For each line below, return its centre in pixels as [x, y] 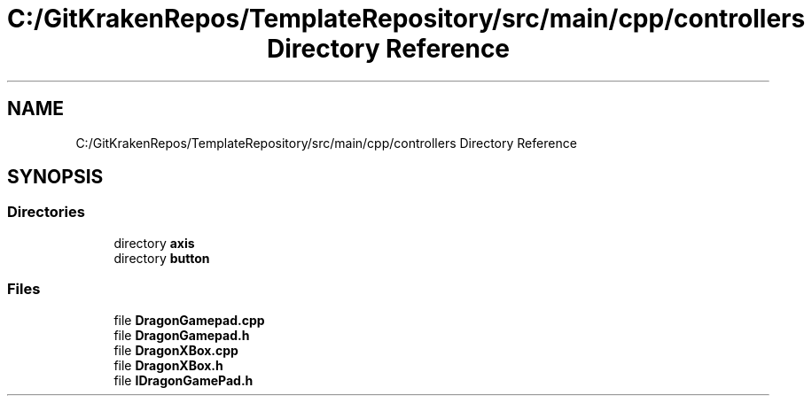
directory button [162, 258]
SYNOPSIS [55, 177]
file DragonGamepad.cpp [189, 320]
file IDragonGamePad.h [183, 380]
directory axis [154, 243]
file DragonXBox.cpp [176, 350]
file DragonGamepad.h [182, 335]
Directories [46, 212]
